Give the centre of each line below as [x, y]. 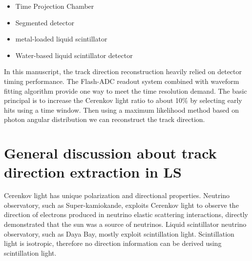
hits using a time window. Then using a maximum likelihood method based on [121, 110]
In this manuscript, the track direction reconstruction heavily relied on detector [123, 71]
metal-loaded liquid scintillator [61, 39]
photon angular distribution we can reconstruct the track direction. [105, 119]
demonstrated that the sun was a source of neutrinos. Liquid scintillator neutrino [125, 224]
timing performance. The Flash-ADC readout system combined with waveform [122, 81]
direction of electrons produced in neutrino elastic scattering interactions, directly [126, 214]
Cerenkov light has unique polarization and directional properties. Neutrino [117, 195]
